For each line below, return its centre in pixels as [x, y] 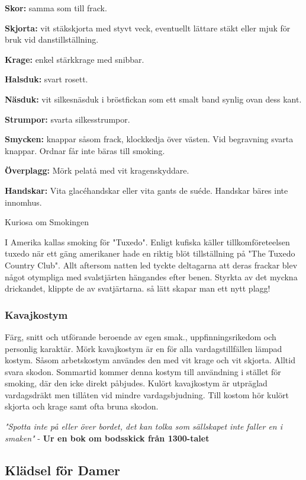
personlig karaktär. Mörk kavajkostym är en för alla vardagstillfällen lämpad [144, 348]
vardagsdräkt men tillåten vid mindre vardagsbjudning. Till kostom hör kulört [147, 394]
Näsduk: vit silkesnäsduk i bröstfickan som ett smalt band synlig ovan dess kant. [153, 99]
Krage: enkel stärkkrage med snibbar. [75, 59]
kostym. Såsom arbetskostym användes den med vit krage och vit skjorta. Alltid [150, 360]
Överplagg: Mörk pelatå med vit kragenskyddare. [97, 170]
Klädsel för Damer [62, 470]
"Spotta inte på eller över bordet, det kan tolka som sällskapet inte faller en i [144, 426]
